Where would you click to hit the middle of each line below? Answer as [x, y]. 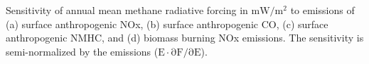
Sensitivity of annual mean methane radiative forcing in [127, 10]
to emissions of [322, 10]
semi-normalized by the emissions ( [82, 51]
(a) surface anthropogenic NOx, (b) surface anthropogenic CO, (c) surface [167, 24]
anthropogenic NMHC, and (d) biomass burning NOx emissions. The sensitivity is [185, 38]
